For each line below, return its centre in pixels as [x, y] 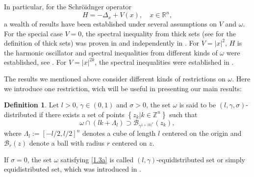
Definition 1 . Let [32, 105]
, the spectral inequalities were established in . [164, 62]
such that [183, 114]
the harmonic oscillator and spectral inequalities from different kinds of [111, 52]
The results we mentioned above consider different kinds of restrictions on [115, 79]
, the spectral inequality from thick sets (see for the [159, 33]
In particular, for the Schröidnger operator [68, 6]
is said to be [198, 105]
